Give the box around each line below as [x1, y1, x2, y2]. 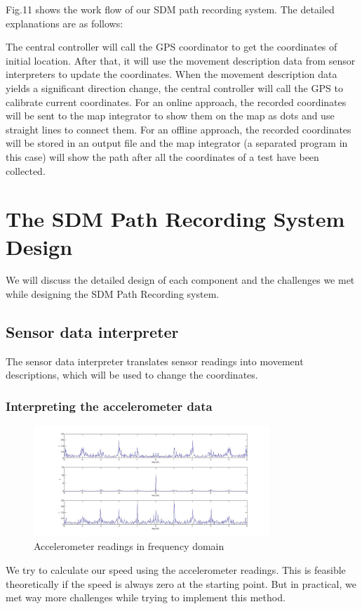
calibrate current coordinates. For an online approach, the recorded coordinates [6, 94, 347, 109]
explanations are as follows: [6, 15, 123, 30]
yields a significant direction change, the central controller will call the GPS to [6, 80, 343, 95]
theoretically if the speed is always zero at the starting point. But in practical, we [6, 576, 356, 591]
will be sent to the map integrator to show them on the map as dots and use [6, 108, 335, 123]
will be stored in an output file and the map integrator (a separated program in [6, 136, 348, 150]
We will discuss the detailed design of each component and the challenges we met [6, 273, 355, 287]
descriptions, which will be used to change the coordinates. [6, 367, 258, 382]
